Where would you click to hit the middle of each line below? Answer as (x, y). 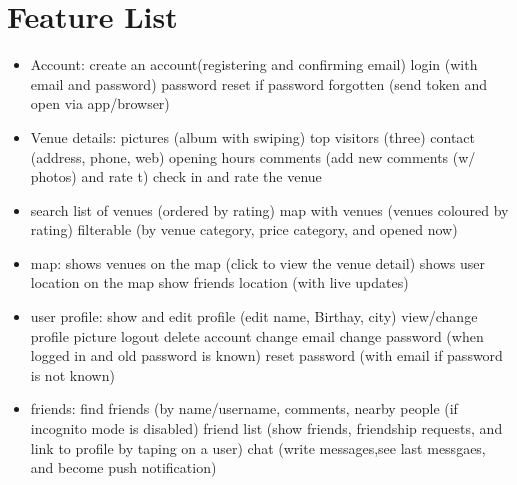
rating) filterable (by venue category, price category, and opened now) (244, 229)
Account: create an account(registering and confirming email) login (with (254, 64)
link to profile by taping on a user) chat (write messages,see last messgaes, (258, 447)
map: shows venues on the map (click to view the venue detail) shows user (258, 262)
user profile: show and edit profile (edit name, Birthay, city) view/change (254, 316)
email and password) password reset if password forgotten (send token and (258, 83)
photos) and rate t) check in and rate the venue (176, 176)
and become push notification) (123, 467)
